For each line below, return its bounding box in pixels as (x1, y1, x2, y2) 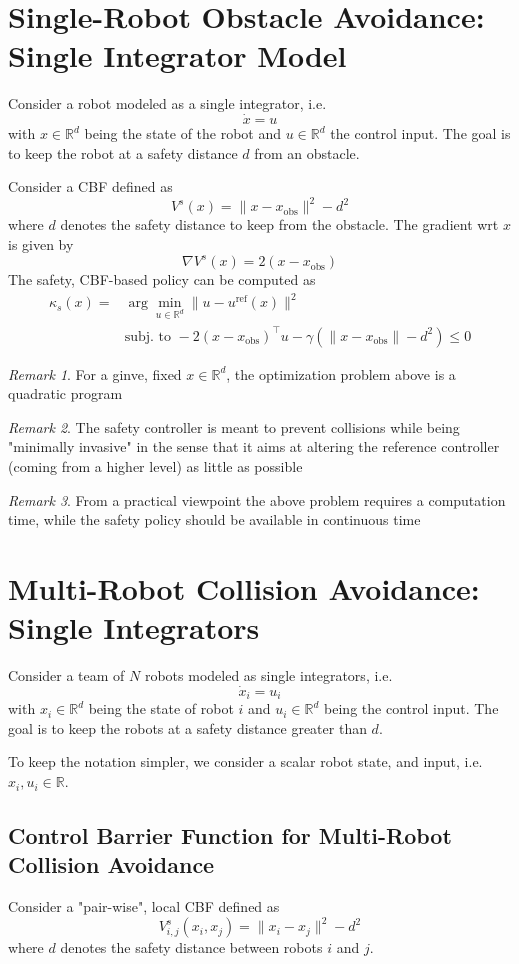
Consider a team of (8, 665, 125, 685)
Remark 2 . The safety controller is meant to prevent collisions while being (8, 416, 460, 437)
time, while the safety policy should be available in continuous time (8, 509, 421, 530)
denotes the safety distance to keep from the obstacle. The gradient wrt (60, 214, 499, 235)
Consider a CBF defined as (8, 176, 173, 197)
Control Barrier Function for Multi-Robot (8, 820, 452, 851)
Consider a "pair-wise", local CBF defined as (8, 896, 280, 917)
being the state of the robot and (84, 123, 282, 144)
